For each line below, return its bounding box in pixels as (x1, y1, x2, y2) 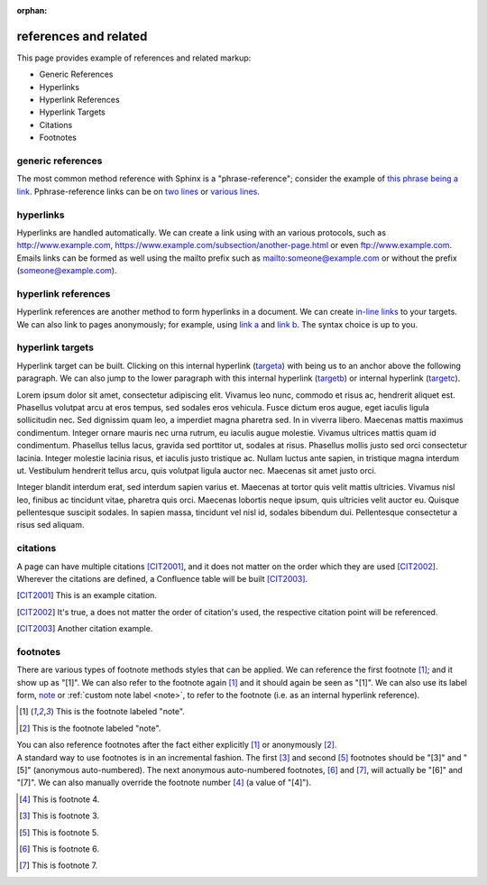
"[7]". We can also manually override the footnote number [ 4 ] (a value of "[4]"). (16, 777, 311, 788)
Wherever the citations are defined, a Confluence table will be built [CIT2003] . (16, 573, 308, 584)
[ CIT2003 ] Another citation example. (16, 623, 153, 634)
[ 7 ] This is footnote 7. (19, 860, 98, 871)
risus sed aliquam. (16, 520, 85, 530)
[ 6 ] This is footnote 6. (19, 844, 99, 854)
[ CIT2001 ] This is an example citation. (16, 590, 158, 601)
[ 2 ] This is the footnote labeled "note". (19, 723, 161, 733)
